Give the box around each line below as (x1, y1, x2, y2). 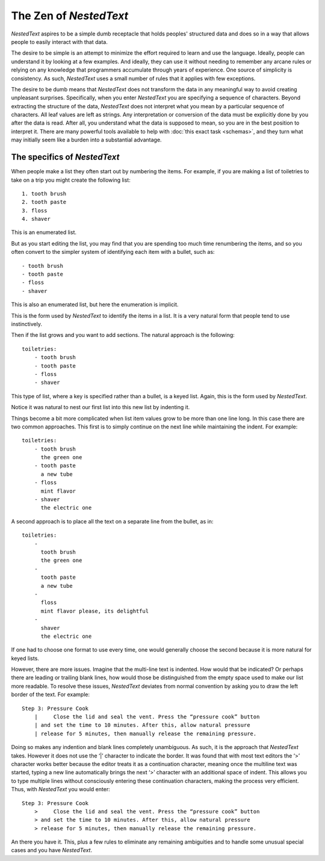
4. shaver (22, 215, 51, 223)
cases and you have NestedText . (11, 847, 93, 854)
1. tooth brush (22, 190, 67, 197)
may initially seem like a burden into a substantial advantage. (11, 136, 162, 144)
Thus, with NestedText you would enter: (11, 786, 111, 793)
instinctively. (11, 321, 42, 327)
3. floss (22, 207, 48, 214)
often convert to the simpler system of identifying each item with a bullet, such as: (11, 248, 215, 256)
